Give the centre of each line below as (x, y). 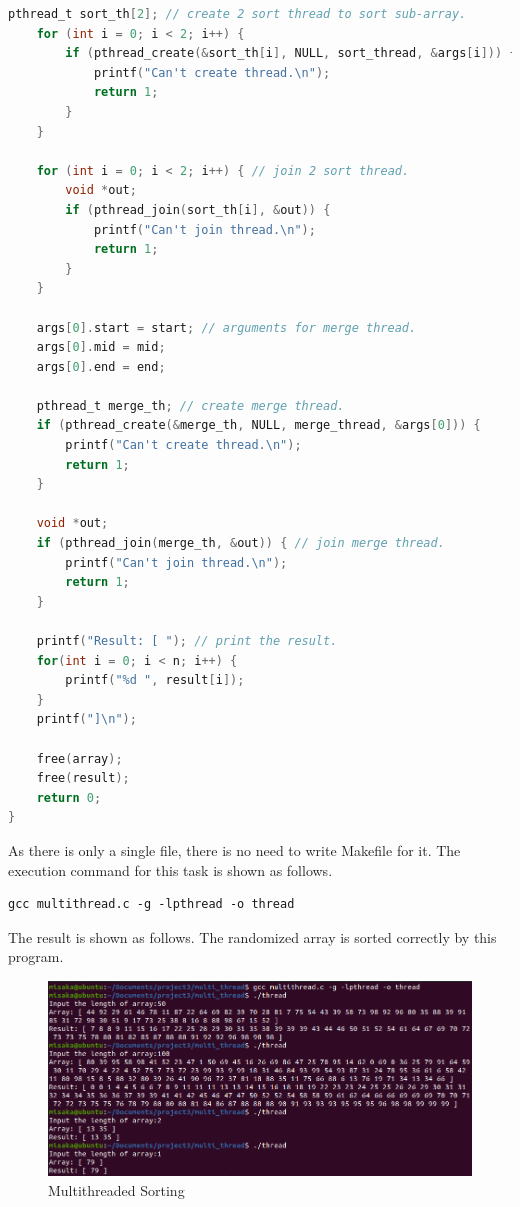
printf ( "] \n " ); (86, 719)
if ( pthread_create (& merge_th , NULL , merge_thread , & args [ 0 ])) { (258, 425)
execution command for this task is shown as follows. (170, 869)
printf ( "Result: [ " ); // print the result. (187, 641)
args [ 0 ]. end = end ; (101, 366)
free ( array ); (79, 758)
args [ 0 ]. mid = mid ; (101, 347)
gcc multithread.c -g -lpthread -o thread (151, 904)
